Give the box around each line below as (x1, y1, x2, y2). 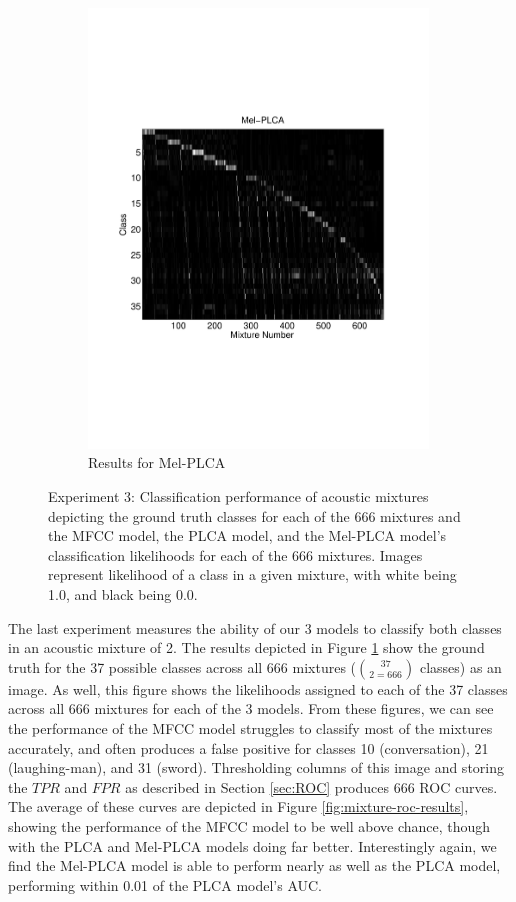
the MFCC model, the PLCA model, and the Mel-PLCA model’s (48, 525, 447, 546)
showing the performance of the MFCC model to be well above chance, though (8, 815, 491, 836)
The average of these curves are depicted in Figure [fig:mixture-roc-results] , (8, 796, 469, 817)
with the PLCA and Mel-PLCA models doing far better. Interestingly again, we (8, 835, 497, 856)
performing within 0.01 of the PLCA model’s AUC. (8, 874, 323, 895)
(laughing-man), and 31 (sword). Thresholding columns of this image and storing (8, 757, 504, 778)
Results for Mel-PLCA (88, 452, 226, 473)
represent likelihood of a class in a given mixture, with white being (48, 564, 457, 585)
